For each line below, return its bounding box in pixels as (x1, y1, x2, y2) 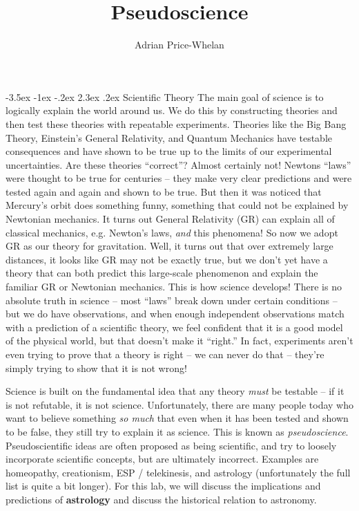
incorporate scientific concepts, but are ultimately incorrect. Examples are (6, 452, 319, 466)
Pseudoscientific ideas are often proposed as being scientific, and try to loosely (6, 438, 337, 452)
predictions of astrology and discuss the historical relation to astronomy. (6, 492, 317, 506)
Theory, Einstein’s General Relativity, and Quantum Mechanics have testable (6, 130, 333, 145)
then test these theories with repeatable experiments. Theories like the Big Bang (6, 116, 347, 131)
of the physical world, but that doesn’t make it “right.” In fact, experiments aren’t (6, 333, 353, 348)
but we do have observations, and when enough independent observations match (6, 306, 345, 321)
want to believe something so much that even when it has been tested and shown (6, 411, 349, 425)
